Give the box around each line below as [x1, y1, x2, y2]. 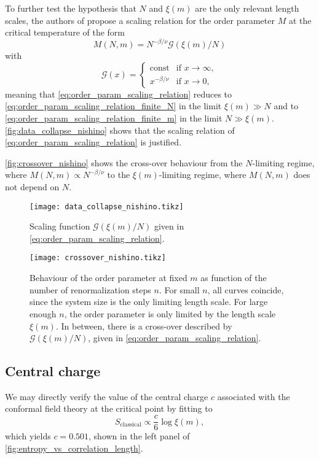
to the [107, 168, 130, 181]
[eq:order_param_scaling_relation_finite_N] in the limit [5, 99, 222, 112]
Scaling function [30, 220, 90, 233]
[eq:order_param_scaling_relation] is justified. [5, 136, 182, 148]
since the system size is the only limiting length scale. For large [30, 295, 268, 308]
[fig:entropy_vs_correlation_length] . [5, 441, 143, 454]
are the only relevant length [195, 2, 299, 14]
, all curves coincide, [207, 283, 284, 296]
